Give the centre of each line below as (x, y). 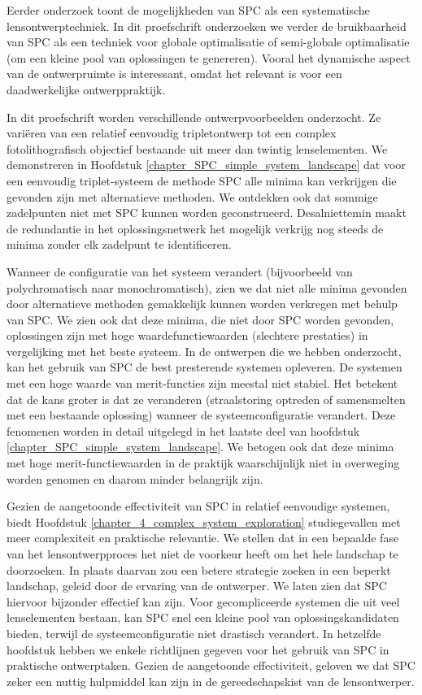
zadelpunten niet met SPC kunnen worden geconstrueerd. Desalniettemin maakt (207, 213)
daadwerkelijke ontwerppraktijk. (86, 89)
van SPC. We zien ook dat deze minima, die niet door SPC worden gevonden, (200, 319)
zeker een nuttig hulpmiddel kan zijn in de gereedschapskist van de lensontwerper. (211, 681)
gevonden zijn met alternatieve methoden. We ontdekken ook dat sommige (192, 196)
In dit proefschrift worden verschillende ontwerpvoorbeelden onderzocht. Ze (194, 117)
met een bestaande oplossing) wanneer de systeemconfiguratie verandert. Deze (201, 415)
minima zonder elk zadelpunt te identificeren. (119, 244)
